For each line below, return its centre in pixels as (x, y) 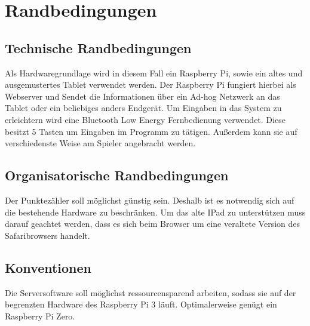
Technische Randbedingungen (98, 47)
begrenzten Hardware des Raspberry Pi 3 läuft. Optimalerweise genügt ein (141, 304)
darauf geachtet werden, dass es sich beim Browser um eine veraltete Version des (152, 224)
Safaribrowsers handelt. (47, 235)
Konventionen (48, 267)
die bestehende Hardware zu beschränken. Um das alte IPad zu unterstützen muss (155, 212)
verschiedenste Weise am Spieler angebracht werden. (100, 143)
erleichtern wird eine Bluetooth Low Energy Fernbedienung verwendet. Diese (145, 119)
